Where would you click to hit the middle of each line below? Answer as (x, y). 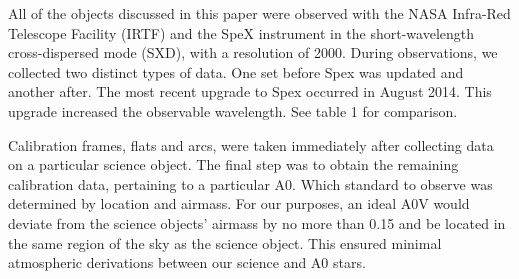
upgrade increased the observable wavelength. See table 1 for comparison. (233, 110)
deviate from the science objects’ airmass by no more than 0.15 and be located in (257, 222)
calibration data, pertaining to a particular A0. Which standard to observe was (250, 183)
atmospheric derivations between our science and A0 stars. (187, 262)
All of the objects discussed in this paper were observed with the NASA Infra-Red (259, 13)
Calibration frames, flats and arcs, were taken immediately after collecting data (251, 144)
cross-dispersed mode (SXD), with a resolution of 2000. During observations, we (253, 52)
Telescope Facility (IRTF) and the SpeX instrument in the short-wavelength (241, 32)
